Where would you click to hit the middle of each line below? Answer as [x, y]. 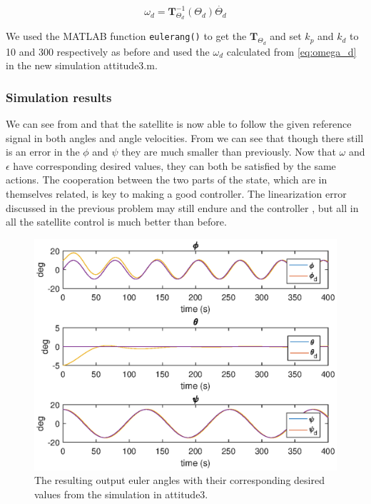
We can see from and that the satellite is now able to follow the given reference [179, 124]
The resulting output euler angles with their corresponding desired [179, 480]
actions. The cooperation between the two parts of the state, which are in [167, 180]
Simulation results [59, 97]
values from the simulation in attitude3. [121, 494]
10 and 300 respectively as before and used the [108, 51]
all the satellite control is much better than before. [116, 222]
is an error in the [43, 152]
